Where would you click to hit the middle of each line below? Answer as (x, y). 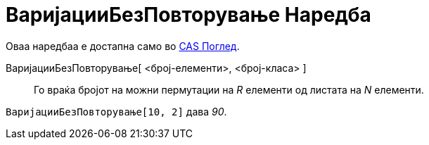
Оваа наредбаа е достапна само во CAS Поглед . (123, 46)
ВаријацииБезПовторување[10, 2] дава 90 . (116, 111)
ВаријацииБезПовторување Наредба (188, 15)
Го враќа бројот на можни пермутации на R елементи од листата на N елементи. (229, 89)
